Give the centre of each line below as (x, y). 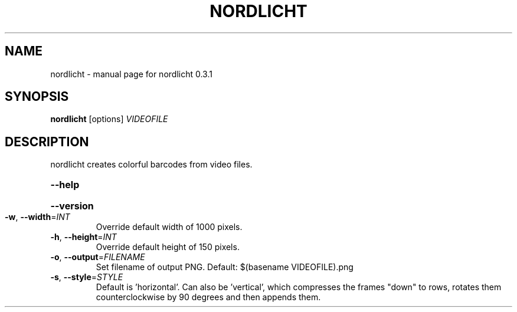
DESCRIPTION (47, 142)
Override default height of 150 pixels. (168, 247)
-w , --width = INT (37, 217)
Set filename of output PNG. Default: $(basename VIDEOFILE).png (225, 267)
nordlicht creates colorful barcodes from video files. (151, 165)
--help (65, 185)
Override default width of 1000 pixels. (169, 227)
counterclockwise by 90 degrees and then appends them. (208, 297)
